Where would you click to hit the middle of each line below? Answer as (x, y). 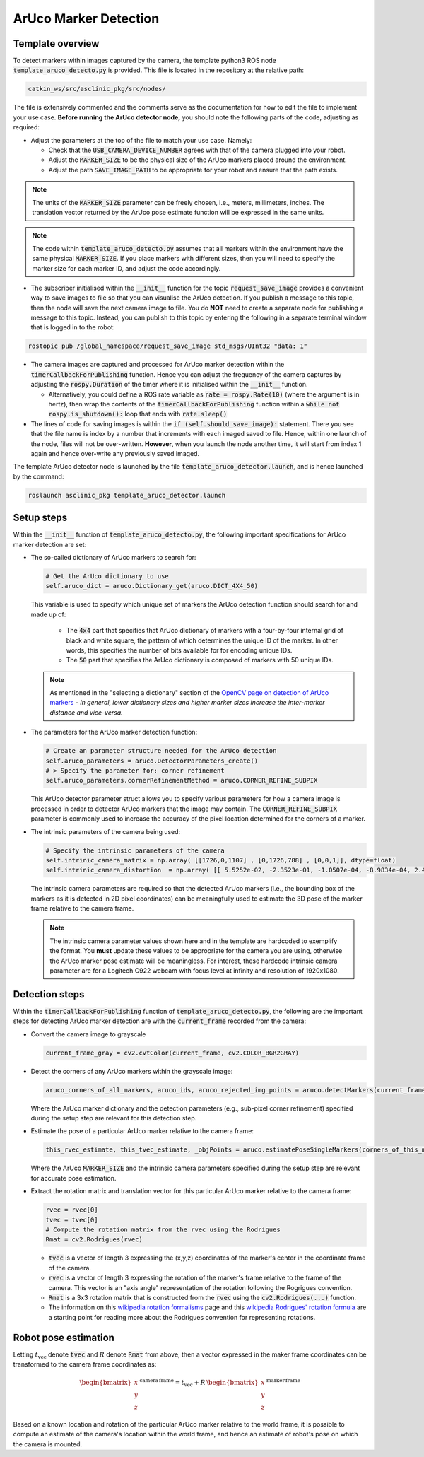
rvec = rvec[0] (72, 1210)
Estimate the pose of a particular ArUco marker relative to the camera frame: (142, 1131)
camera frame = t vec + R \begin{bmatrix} (199, 1383)
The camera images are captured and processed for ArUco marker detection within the (158, 365)
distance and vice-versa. (86, 712)
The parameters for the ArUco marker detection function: (114, 732)
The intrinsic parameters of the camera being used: (106, 831)
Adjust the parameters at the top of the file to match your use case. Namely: (141, 140)
